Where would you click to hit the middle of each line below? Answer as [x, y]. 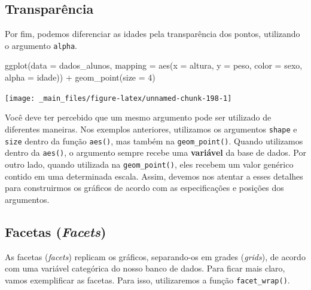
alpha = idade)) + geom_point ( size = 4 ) [80, 77]
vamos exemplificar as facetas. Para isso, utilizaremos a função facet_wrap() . [147, 280]
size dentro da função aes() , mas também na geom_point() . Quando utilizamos [154, 141]
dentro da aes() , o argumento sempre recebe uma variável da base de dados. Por [155, 152]
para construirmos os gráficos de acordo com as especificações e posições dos [144, 188]
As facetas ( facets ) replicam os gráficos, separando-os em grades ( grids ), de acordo [155, 256]
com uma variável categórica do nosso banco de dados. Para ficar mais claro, [145, 268]
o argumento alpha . [41, 45]
